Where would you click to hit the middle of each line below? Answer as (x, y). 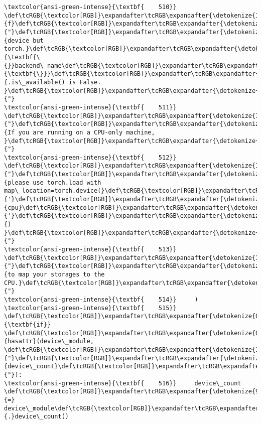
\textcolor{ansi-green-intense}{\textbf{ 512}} (90, 157)
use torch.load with (67, 182)
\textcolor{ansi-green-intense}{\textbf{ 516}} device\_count (123, 383)
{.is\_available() (35, 82)
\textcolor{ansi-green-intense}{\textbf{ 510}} (90, 7)
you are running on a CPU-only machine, (87, 132)
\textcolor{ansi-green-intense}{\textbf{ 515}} (90, 308)
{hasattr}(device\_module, (49, 341)
